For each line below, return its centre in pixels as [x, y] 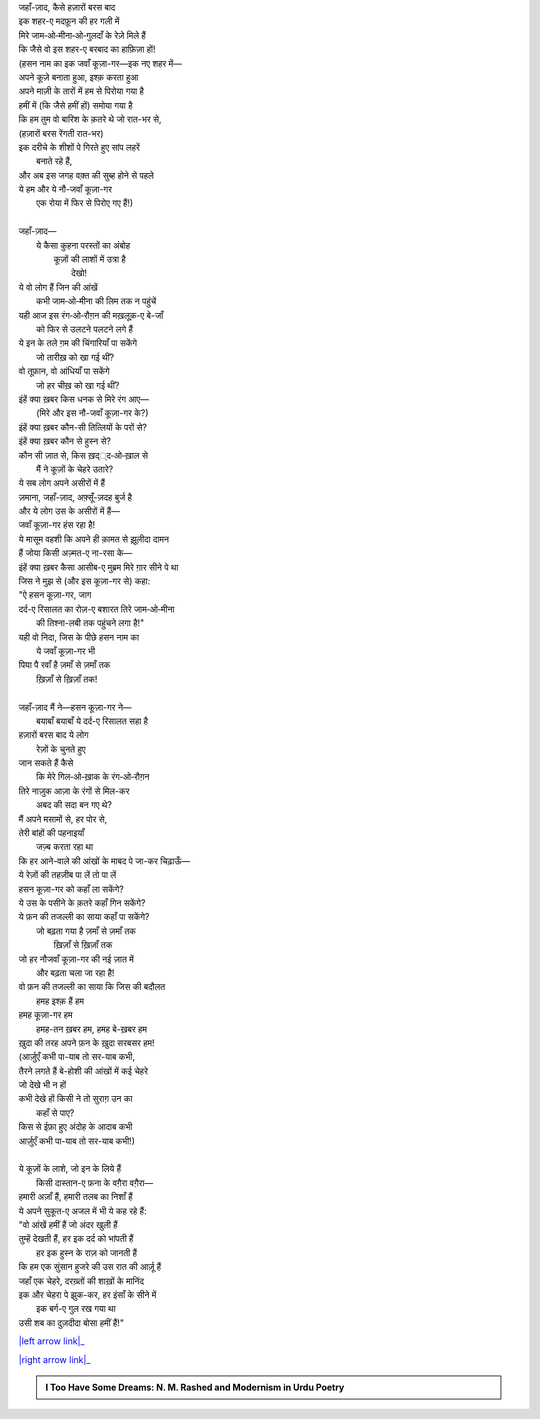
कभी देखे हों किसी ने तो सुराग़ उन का [75, 1099]
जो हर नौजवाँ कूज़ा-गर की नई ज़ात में [76, 959]
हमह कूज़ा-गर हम [46, 1015]
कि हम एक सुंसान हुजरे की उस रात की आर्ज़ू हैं [90, 1267]
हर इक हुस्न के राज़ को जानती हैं [87, 1252]
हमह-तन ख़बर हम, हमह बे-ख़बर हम [91, 1029]
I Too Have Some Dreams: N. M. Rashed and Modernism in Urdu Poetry [195, 1387]
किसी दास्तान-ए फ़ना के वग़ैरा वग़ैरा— [95, 1182]
